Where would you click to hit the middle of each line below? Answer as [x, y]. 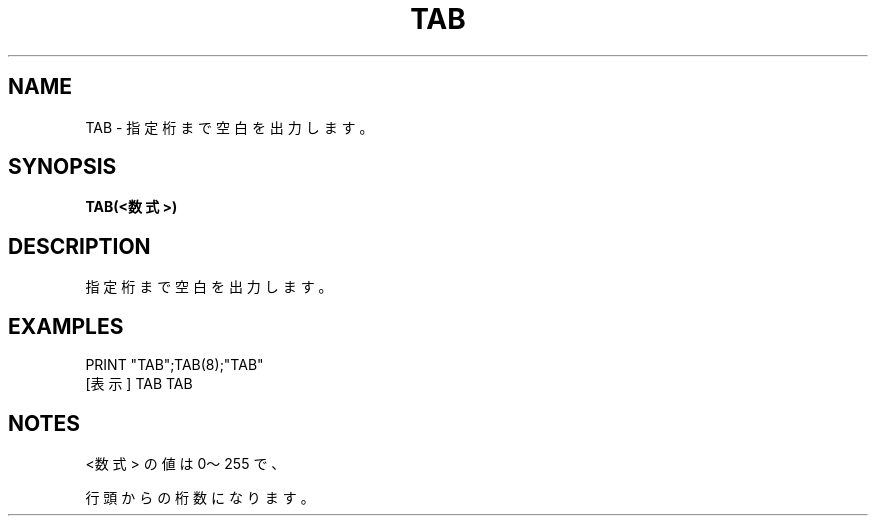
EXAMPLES [66, 326]
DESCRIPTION [79, 246]
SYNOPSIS [62, 167]
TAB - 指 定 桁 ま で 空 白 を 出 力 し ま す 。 [229, 127]
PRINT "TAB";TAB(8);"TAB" [174, 365]
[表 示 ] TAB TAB [139, 384]
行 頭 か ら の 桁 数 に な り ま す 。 [200, 497]
